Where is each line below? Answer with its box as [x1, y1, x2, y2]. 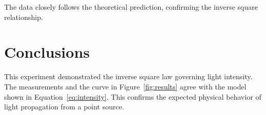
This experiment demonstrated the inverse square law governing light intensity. [4, 71, 253, 82]
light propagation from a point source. [4, 101, 124, 112]
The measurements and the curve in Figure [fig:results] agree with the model [4, 81, 246, 91]
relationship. [4, 11, 43, 22]
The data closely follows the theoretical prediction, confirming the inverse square [4, 2, 258, 12]
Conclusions [4, 41, 90, 62]
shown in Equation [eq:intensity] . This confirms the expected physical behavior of [4, 91, 261, 102]
